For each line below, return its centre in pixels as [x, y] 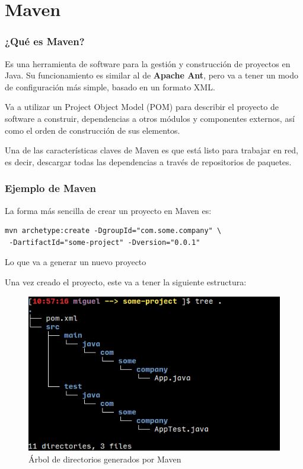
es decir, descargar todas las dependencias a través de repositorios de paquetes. [148, 161]
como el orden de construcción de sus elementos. [93, 130]
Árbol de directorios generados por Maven [105, 459]
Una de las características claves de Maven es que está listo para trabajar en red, [151, 150]
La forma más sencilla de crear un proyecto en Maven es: [108, 210]
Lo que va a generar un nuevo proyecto [76, 262]
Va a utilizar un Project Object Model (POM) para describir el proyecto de [142, 107]
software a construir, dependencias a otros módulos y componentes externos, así [150, 118]
